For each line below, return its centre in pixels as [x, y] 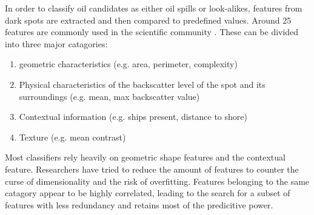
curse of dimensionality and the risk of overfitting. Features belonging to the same [157, 181]
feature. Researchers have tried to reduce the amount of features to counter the [152, 169]
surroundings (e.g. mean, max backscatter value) [109, 96]
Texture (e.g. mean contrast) [72, 137]
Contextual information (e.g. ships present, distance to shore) [133, 117]
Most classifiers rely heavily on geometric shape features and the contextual [145, 157]
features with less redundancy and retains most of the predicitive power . [139, 204]
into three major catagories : [56, 43]
